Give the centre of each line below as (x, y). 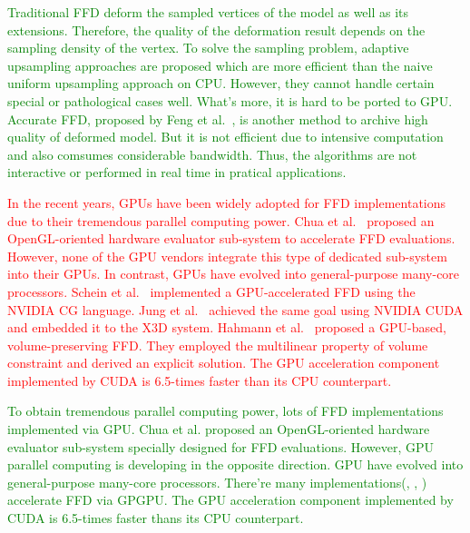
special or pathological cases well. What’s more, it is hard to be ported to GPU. (230, 100)
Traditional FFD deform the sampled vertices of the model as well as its (208, 12)
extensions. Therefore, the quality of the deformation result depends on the (216, 30)
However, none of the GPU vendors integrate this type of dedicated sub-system (227, 256)
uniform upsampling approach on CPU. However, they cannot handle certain (221, 83)
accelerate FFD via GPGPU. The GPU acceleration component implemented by (230, 500)
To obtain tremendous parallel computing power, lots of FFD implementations (225, 411)
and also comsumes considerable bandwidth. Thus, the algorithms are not (212, 154)
